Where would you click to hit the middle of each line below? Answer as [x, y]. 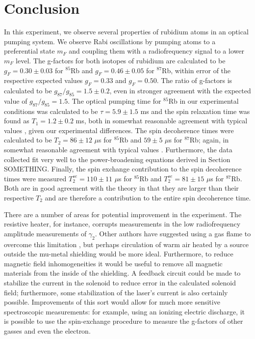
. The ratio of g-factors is [194, 80]
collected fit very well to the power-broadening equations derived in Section [117, 159]
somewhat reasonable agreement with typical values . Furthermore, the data [118, 150]
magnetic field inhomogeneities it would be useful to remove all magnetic [113, 263]
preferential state [29, 51]
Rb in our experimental [204, 100]
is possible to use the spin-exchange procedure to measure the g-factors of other [124, 321]
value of [16, 100]
